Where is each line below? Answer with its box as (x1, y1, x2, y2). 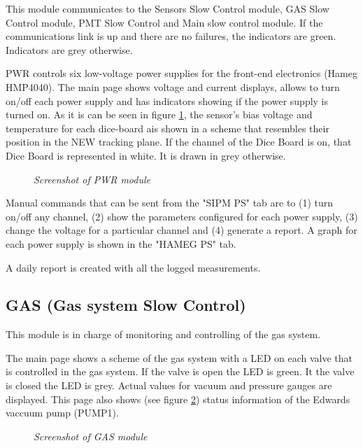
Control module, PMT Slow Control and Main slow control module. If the (6, 15, 323, 29)
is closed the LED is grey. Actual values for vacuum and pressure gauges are (6, 378, 332, 393)
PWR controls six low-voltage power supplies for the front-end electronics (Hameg (6, 66, 357, 80)
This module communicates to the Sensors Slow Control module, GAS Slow (6, 1, 329, 15)
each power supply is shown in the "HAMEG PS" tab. (6, 236, 236, 251)
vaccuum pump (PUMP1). (6, 405, 119, 420)
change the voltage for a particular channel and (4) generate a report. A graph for (6, 223, 357, 237)
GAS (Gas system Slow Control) (6, 294, 246, 316)
